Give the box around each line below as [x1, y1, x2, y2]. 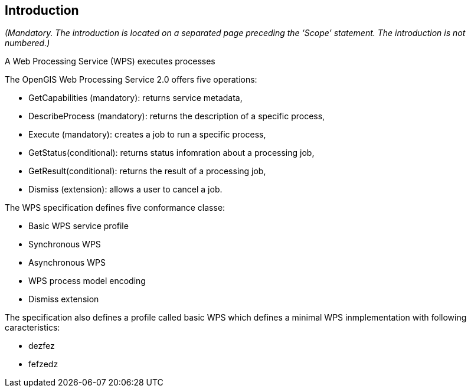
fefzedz [28, 359, 58, 370]
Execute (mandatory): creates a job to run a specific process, [28, 129, 266, 140]
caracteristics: [5, 322, 60, 333]
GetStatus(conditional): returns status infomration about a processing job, [28, 148, 315, 158]
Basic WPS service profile [28, 221, 129, 231]
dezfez [28, 341, 55, 351]
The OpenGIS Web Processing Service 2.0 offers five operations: [5, 74, 257, 85]
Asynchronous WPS [28, 257, 106, 268]
